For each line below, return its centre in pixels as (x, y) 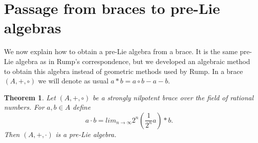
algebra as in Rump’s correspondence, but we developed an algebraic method (133, 61)
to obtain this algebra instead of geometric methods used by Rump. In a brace (124, 71)
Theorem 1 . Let (30, 97)
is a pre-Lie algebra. (86, 134)
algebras (33, 28)
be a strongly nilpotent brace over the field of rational (173, 97)
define (82, 107)
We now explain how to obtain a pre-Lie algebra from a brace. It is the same (121, 51)
